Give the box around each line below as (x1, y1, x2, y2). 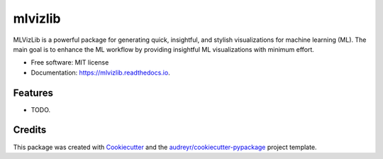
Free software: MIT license (30, 58, 109, 67)
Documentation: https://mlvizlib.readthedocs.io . (30, 68, 170, 77)
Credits (13, 124, 47, 136)
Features (13, 87, 53, 99)
